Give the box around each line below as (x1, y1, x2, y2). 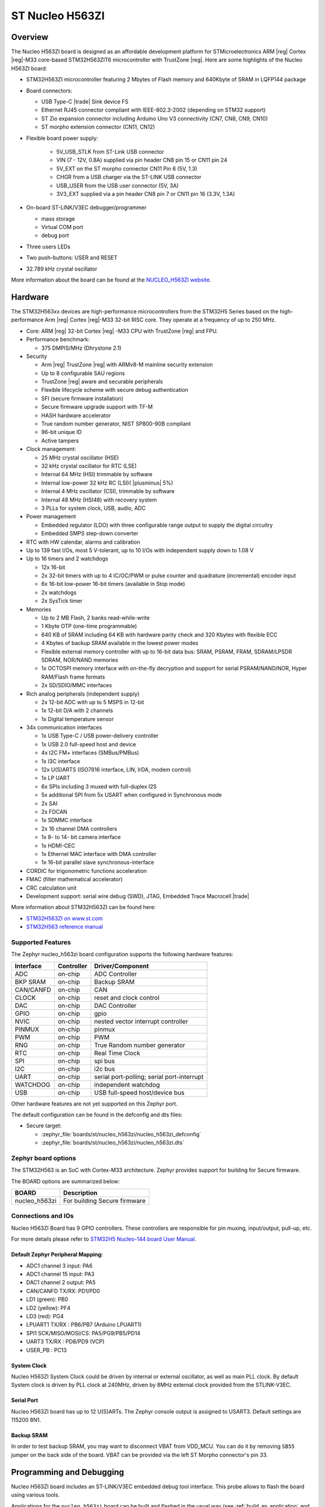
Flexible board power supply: (26, 134, 99, 142)
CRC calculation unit (26, 884, 77, 892)
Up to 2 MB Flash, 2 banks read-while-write (41, 614, 150, 621)
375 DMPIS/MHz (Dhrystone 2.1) (41, 344, 122, 351)
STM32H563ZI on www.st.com (26, 914, 103, 922)
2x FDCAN (41, 808, 67, 815)
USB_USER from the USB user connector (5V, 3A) (56, 181, 179, 189)
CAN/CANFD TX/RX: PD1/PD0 (26, 1287, 101, 1294)
